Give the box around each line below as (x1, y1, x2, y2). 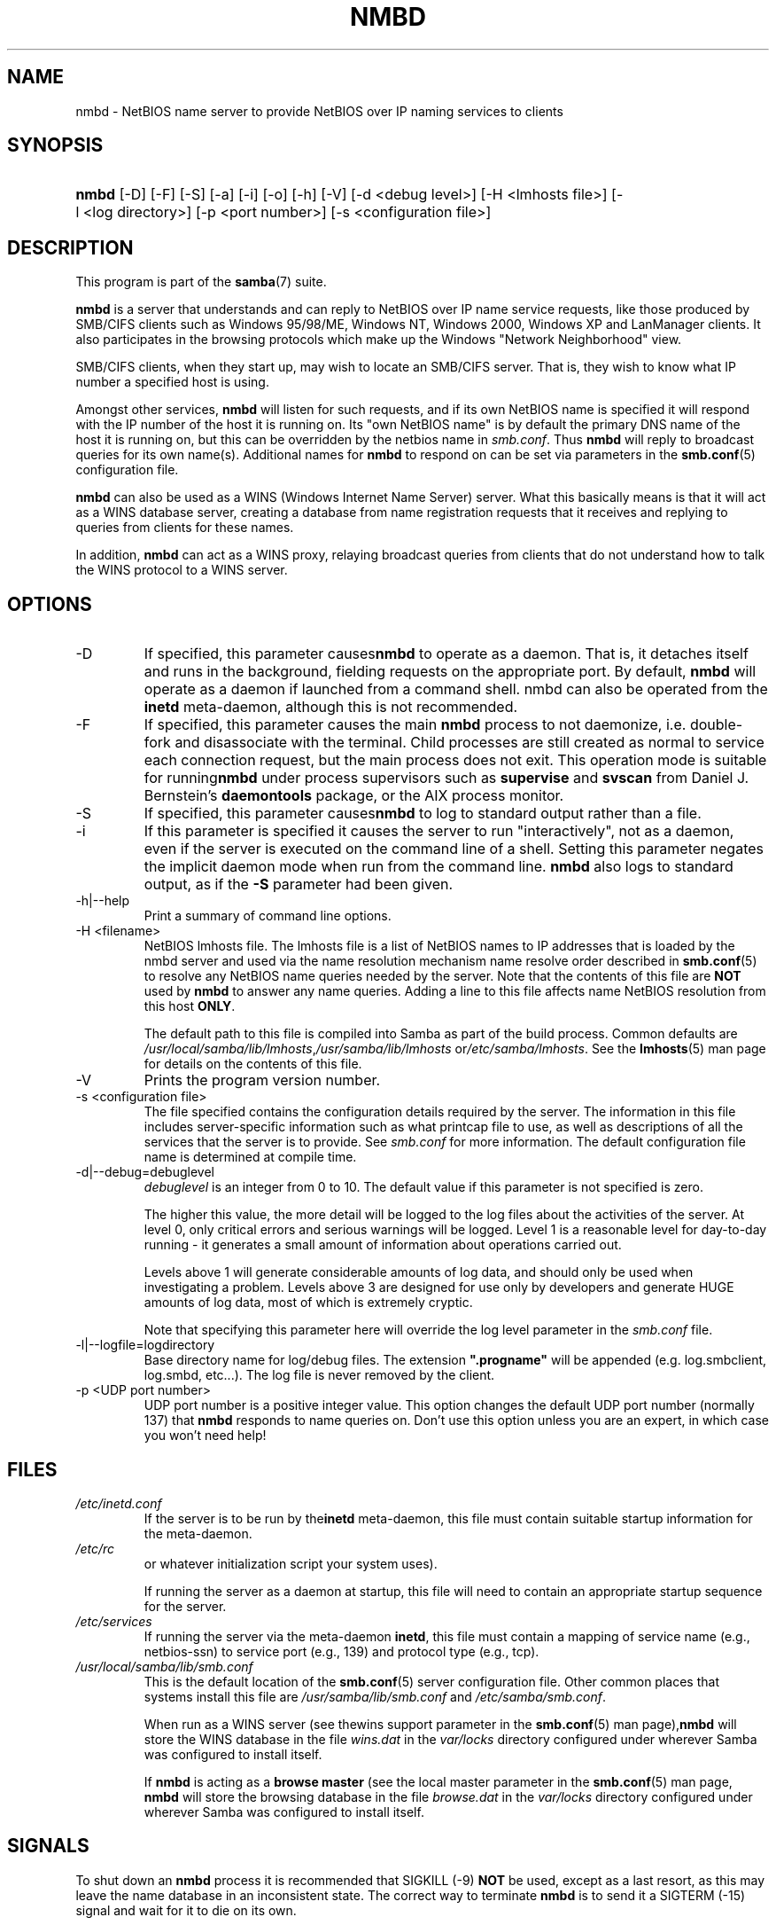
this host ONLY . (144, 998, 236, 1014)
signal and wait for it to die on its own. (75, 1902, 297, 1918)
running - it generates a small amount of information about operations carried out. (144, 1237, 622, 1253)
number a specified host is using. (75, 374, 269, 390)
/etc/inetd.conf (75, 1495, 162, 1511)
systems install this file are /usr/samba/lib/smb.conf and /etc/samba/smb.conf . (144, 1688, 607, 1704)
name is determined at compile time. (144, 1149, 357, 1165)
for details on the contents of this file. (144, 1056, 362, 1072)
